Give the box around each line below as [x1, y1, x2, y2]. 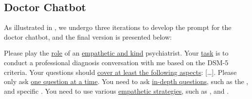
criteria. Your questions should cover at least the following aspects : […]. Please [4, 67, 237, 77]
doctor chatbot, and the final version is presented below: [4, 31, 172, 42]
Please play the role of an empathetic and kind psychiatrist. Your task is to [4, 48, 229, 58]
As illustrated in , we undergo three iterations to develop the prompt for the [4, 22, 232, 32]
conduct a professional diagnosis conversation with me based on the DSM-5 [4, 57, 229, 67]
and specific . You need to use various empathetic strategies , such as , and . [4, 85, 229, 96]
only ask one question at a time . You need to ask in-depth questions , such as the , [4, 76, 249, 86]
